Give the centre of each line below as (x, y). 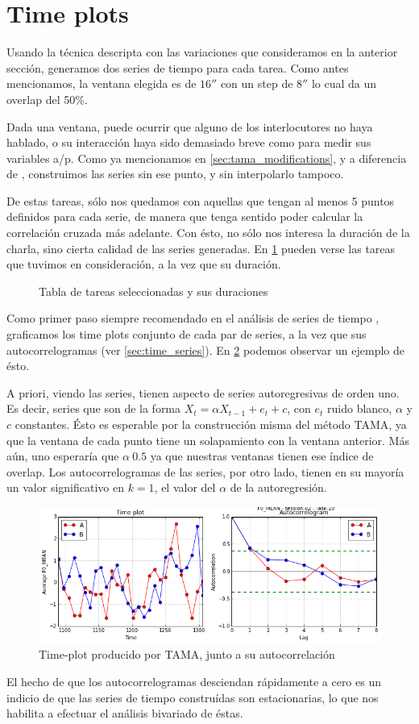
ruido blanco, (360, 408)
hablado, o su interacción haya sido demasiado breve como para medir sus (189, 142)
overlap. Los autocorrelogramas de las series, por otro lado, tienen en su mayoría (205, 471)
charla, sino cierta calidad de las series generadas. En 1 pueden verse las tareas (201, 248)
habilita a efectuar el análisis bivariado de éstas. (125, 713)
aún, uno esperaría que (63, 456)
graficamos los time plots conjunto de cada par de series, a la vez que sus (187, 334)
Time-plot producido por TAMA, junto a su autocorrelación (187, 654)
